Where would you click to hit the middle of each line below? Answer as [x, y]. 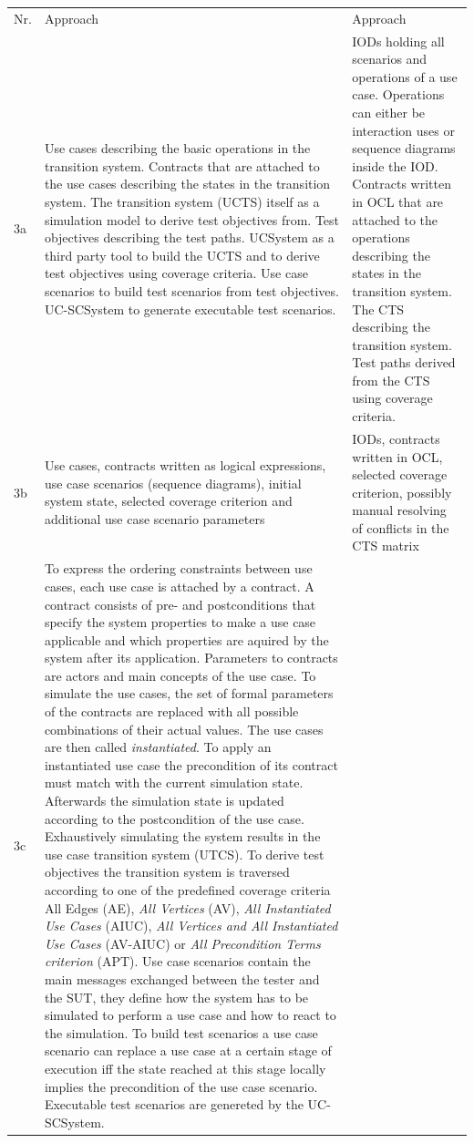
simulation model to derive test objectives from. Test [192, 219]
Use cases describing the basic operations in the [177, 148]
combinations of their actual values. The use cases [184, 729]
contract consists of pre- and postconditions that [180, 604]
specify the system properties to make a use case [180, 622]
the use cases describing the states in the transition [187, 184]
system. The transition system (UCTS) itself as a [182, 201]
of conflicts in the [401, 527]
